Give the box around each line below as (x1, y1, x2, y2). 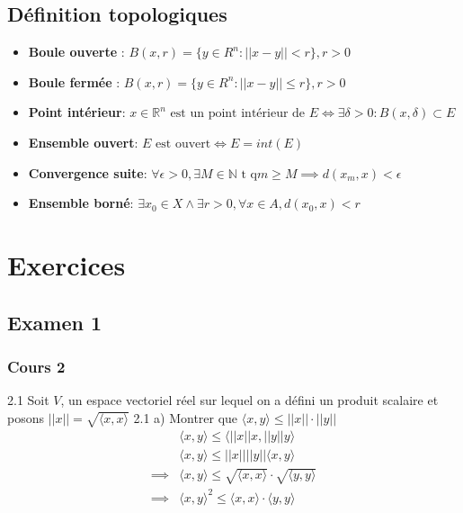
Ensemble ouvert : (28, 132, 138, 151)
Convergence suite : (28, 163, 147, 182)
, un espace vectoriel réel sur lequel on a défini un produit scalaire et (60, 391, 439, 409)
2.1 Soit (7, 391, 49, 409)
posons (7, 408, 44, 427)
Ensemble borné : (28, 193, 134, 212)
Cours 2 (7, 355, 66, 377)
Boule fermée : (28, 72, 120, 91)
